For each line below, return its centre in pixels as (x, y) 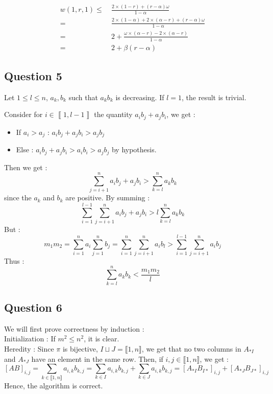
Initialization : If (30, 339)
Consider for (23, 114)
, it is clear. (102, 339)
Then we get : (26, 167)
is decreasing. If (140, 97)
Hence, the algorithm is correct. (54, 386)
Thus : (14, 260)
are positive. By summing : (108, 198)
